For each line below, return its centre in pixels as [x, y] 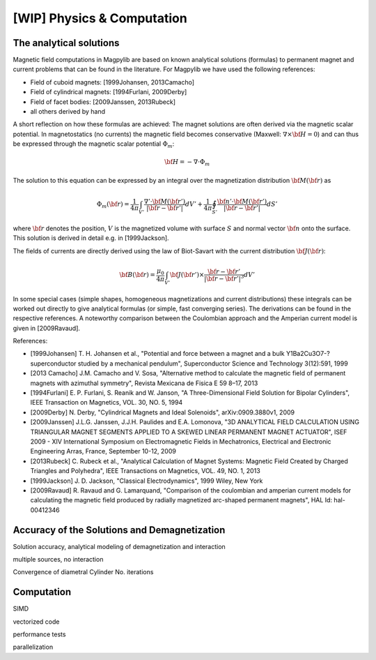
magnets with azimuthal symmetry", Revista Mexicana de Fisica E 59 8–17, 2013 [144, 383]
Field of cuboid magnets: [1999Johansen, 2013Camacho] [112, 82]
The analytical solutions [66, 43]
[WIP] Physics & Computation [100, 18]
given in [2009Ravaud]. [46, 328]
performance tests [39, 634]
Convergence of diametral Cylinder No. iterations [83, 572]
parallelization [33, 647]
